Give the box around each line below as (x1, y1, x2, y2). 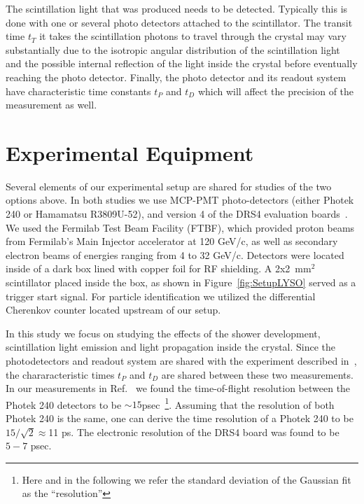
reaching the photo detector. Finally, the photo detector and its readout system (6, 69, 346, 84)
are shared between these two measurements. (161, 367, 353, 381)
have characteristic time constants (6, 83, 151, 98)
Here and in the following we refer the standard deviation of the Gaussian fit (22, 472, 351, 486)
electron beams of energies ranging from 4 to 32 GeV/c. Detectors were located (6, 247, 344, 262)
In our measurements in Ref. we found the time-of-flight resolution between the (6, 381, 351, 395)
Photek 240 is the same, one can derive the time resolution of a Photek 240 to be (6, 411, 353, 426)
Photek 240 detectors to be (6, 397, 122, 412)
